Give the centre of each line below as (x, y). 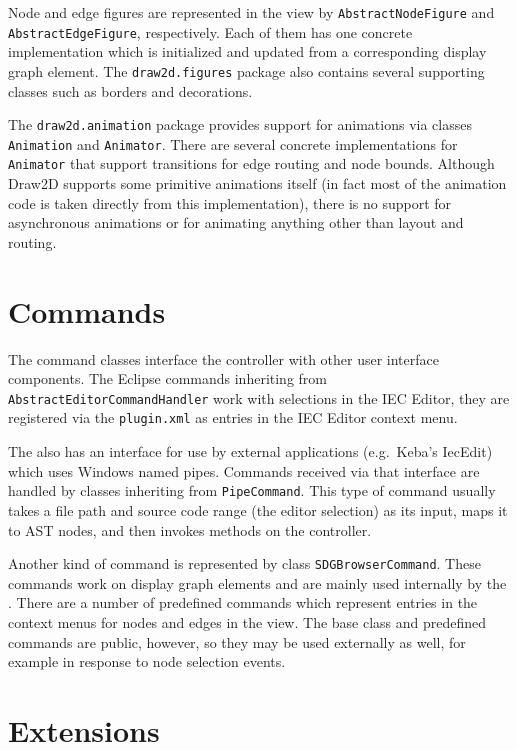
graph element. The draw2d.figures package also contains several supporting (246, 70)
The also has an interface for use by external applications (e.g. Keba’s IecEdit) (250, 451)
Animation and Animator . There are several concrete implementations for (233, 143)
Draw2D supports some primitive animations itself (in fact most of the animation (257, 183)
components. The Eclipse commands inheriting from (168, 378)
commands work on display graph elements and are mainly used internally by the (257, 582)
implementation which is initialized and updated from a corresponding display (247, 51)
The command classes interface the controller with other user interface (223, 358)
